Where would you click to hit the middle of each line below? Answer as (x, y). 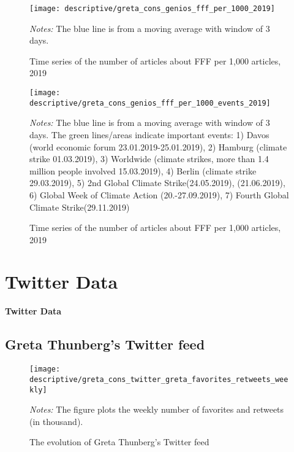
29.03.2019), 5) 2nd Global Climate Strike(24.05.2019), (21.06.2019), (157, 183)
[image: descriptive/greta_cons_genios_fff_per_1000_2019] (152, 9)
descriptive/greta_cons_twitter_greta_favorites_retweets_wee (159, 379)
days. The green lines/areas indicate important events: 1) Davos (149, 134)
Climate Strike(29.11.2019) (80, 207)
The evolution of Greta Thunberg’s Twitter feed (119, 442)
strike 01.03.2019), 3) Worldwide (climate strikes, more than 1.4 (149, 159)
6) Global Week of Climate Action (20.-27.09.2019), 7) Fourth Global (159, 194)
